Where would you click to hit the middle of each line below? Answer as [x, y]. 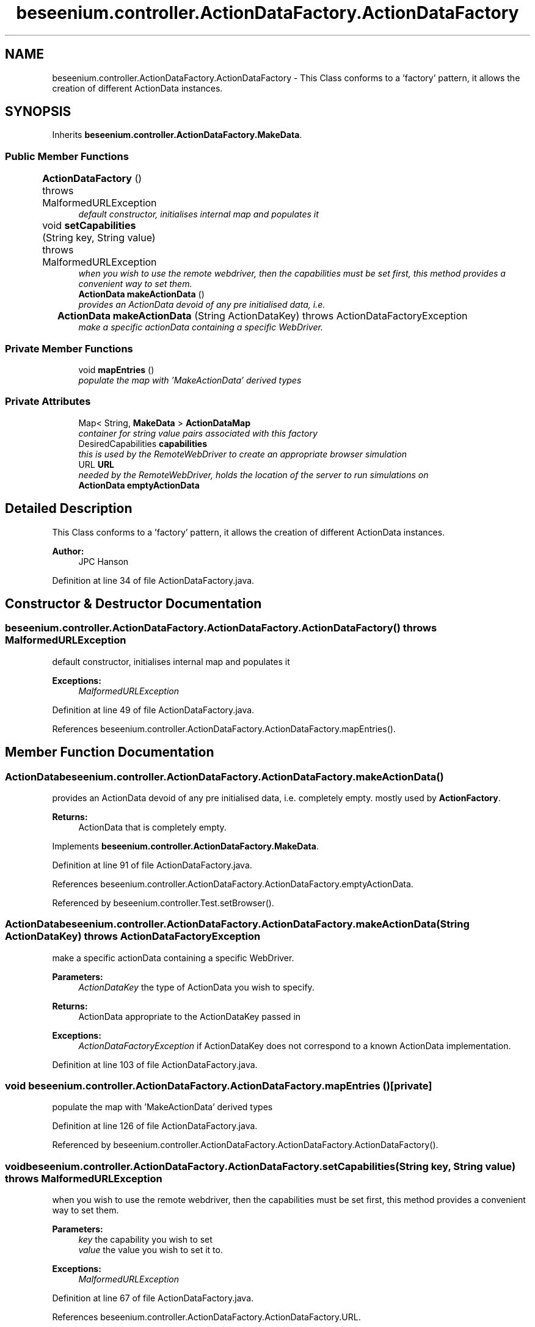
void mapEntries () [116, 369]
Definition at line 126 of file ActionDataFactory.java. [155, 1126]
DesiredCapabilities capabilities [143, 443]
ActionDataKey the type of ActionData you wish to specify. [196, 987]
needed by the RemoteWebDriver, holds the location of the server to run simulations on [253, 474]
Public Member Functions [67, 156]
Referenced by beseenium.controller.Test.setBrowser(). [163, 903]
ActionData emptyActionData [139, 485]
